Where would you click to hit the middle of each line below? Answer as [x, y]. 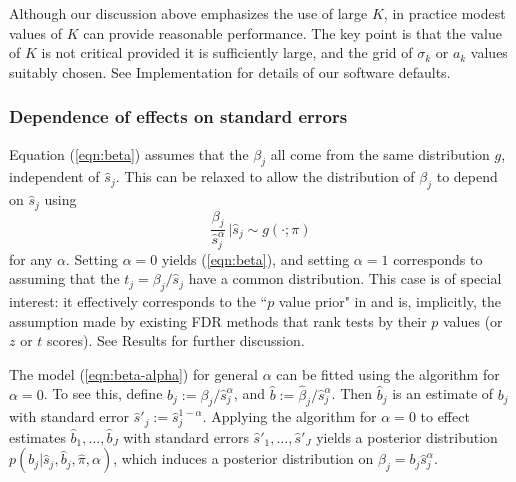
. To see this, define [103, 393]
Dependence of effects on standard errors [178, 116]
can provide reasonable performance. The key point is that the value [292, 32]
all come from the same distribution [380, 153]
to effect [445, 416]
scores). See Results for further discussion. [176, 340]
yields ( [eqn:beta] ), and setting [255, 258]
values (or [472, 320]
